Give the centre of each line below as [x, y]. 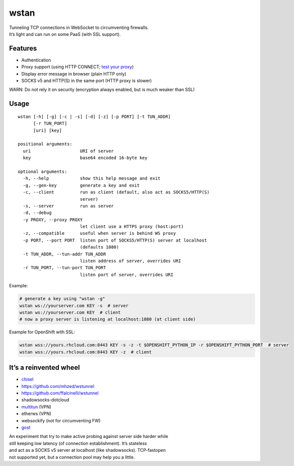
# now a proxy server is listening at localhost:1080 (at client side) [108, 319]
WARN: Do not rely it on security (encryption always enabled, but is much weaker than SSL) [102, 90]
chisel [28, 379]
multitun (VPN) [36, 407]
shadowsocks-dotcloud [45, 400]
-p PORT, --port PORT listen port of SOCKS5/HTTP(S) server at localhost [115, 240]
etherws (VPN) [36, 414]
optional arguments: [43, 171]
